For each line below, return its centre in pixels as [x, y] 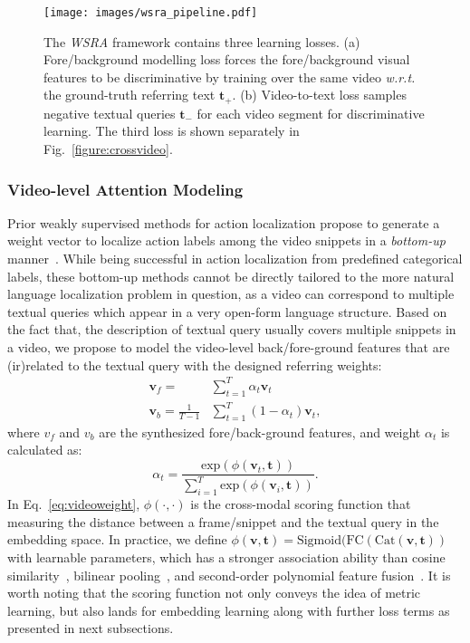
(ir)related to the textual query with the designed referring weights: [195, 365]
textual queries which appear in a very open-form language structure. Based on [227, 311]
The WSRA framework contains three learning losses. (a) [202, 41]
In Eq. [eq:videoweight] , [74, 504]
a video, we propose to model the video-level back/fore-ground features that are [229, 347]
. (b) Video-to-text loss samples [319, 95]
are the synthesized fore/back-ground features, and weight [260, 432]
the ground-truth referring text [129, 95]
